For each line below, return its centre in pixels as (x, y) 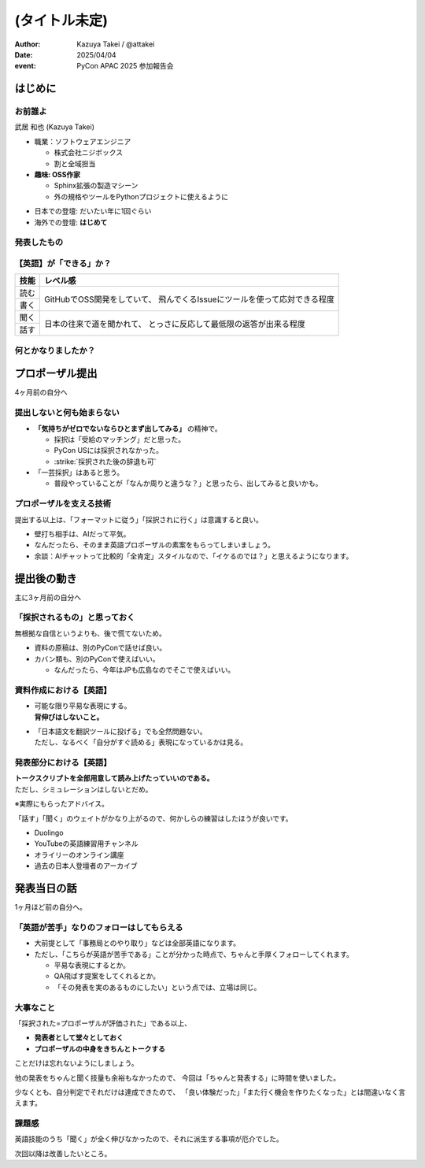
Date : (24, 54)
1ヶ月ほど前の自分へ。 (50, 907)
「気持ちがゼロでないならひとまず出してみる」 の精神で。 (128, 428)
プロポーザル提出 (56, 374)
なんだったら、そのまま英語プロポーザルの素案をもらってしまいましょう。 (155, 545)
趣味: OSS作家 (57, 175)
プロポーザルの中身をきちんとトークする (100, 1048)
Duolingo (49, 833)
